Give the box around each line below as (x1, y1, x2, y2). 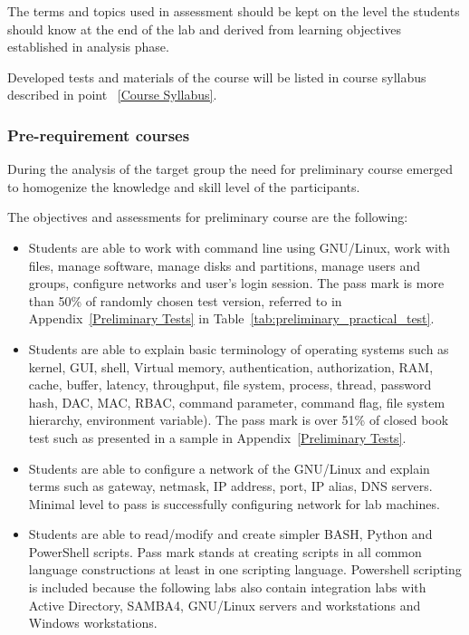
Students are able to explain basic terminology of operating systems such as (28, 339, 449, 358)
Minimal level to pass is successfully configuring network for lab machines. (28, 494, 440, 513)
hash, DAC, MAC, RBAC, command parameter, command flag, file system (28, 392, 445, 411)
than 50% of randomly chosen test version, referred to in (28, 291, 342, 310)
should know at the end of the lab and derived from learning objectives (7, 19, 402, 38)
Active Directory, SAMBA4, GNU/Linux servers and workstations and (28, 595, 421, 614)
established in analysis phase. (7, 37, 169, 56)
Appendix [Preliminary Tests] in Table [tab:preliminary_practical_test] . (28, 309, 435, 328)
